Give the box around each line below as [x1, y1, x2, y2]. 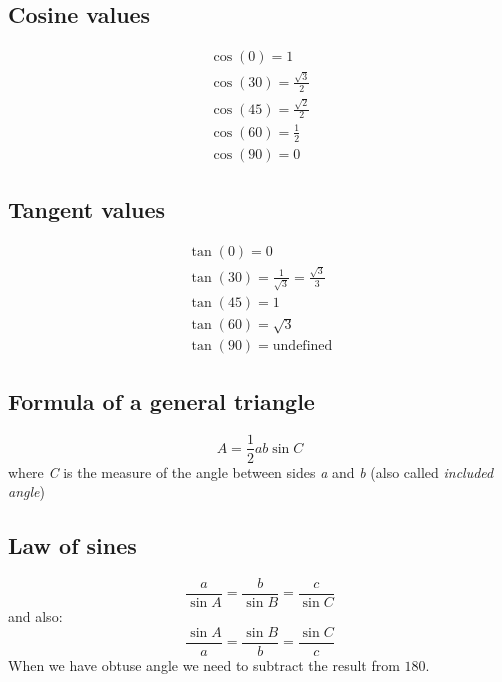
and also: [8, 606, 63, 627]
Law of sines [8, 530, 137, 561]
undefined [272, 339, 333, 354]
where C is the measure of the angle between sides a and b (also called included [8, 461, 494, 482]
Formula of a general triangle [8, 385, 315, 416]
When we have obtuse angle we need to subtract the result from [8, 654, 400, 675]
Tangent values [8, 194, 166, 225]
